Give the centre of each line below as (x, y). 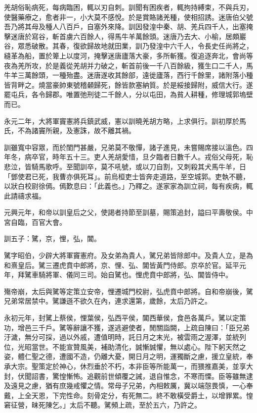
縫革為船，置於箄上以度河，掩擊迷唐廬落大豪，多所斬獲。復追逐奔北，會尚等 (128, 55)
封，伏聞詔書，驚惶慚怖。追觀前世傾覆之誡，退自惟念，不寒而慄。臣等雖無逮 (128, 376)
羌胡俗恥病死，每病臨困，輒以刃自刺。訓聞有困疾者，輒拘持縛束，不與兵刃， (128, 7)
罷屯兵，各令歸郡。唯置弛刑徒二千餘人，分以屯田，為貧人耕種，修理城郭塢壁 (128, 94)
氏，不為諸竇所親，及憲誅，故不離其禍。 (70, 130)
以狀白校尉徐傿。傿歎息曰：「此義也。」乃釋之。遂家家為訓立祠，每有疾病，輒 (128, 186)
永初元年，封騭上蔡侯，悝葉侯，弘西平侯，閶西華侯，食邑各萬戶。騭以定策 (125, 318)
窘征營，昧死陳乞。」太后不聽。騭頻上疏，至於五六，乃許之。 (103, 405)
